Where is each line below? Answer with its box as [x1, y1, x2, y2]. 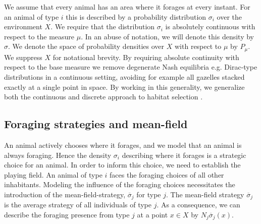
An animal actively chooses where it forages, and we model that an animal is [4, 140, 242, 150]
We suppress [4, 51, 42, 62]
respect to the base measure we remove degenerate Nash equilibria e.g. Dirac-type [4, 62, 257, 72]
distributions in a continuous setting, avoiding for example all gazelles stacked [4, 72, 245, 82]
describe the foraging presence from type [4, 209, 130, 220]
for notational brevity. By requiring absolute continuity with [53, 51, 239, 62]
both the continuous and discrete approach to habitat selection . [4, 91, 203, 102]
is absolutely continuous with [165, 21, 255, 32]
